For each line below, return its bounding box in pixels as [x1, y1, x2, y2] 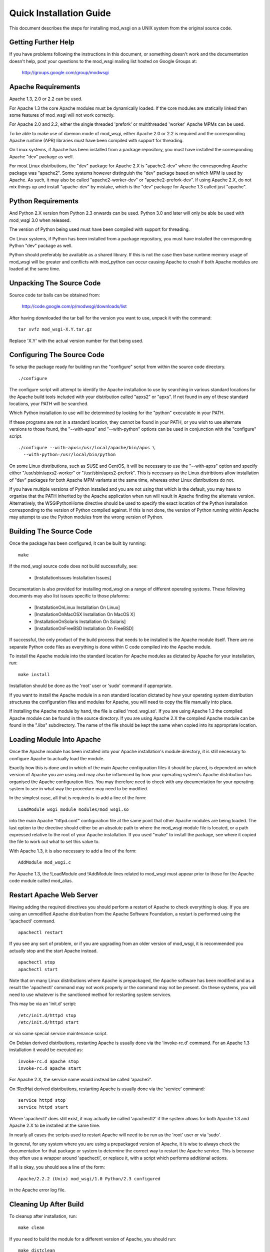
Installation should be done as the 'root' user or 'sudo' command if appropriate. [9, 683, 173, 689]
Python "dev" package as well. [9, 242, 72, 248]
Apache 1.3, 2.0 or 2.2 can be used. [9, 96, 82, 102]
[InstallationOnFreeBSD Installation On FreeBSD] [34, 625, 134, 631]
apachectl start [18, 967, 58, 972]
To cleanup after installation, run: [9, 1213, 77, 1219]
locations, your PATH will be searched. [9, 401, 88, 407]
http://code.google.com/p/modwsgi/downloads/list [21, 303, 127, 309]
